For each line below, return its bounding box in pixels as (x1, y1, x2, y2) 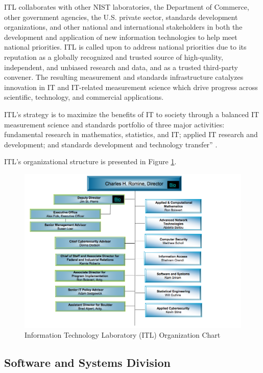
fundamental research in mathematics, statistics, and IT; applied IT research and (4, 129, 258, 140)
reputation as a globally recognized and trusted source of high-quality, (4, 51, 223, 62)
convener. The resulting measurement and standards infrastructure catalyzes (4, 72, 244, 82)
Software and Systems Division (4, 355, 171, 370)
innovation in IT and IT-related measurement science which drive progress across (4, 81, 258, 92)
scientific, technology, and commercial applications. (4, 92, 164, 102)
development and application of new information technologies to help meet (4, 31, 237, 42)
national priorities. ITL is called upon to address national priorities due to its (4, 41, 247, 52)
